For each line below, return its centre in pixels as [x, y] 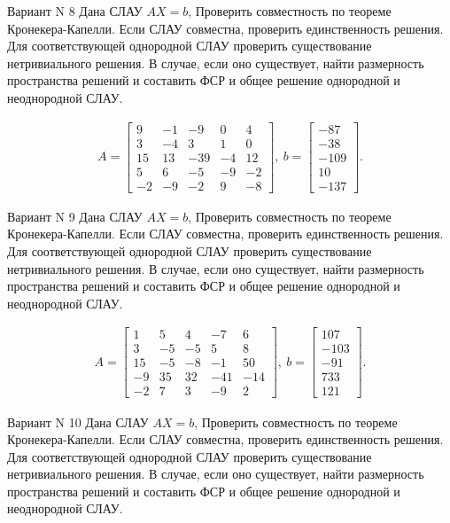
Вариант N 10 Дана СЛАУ [78, 422]
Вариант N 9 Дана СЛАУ [75, 216]
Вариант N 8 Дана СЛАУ [75, 11]
